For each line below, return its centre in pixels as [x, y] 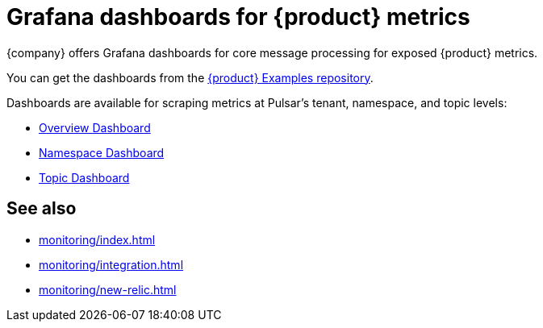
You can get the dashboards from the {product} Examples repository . [190, 77]
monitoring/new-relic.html [108, 289]
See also [42, 209]
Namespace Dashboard [102, 152]
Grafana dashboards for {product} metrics [238, 17]
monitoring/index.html [97, 239]
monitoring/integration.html [111, 264]
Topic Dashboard [84, 177]
